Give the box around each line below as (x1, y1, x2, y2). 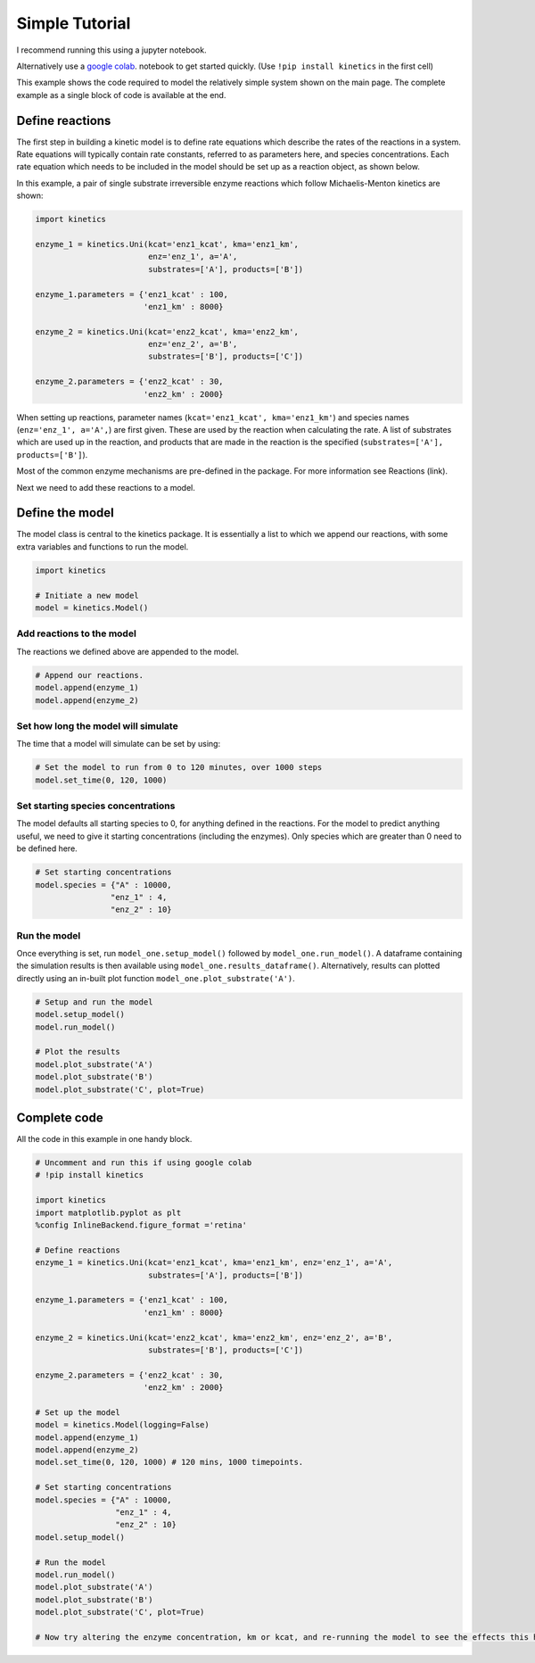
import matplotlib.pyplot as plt (35, 1207, 182, 1218)
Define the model (16, 505, 115, 521)
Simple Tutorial (16, 13, 131, 33)
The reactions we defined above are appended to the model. (16, 646, 240, 657)
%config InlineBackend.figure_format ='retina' (35, 1220, 247, 1230)
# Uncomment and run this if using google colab (35, 1158, 252, 1168)
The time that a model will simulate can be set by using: (16, 739, 221, 749)
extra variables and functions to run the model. (16, 541, 189, 552)
